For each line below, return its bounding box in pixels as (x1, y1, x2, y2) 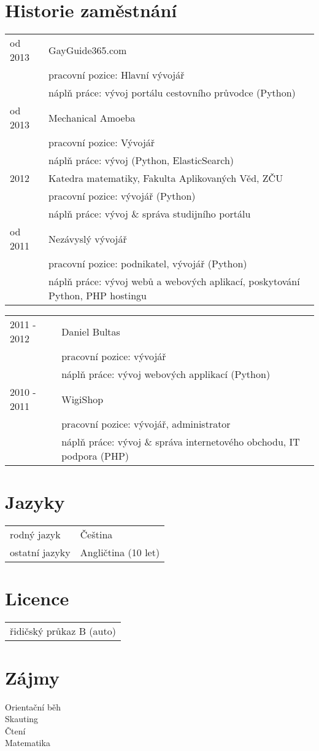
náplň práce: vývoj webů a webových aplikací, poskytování (48, 274, 300, 289)
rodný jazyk (10, 527, 61, 542)
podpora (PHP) (61, 449, 129, 463)
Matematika (5, 736, 50, 749)
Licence (5, 586, 69, 611)
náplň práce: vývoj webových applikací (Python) (61, 367, 271, 382)
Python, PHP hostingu (48, 288, 147, 303)
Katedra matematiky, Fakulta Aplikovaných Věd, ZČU (48, 171, 283, 186)
